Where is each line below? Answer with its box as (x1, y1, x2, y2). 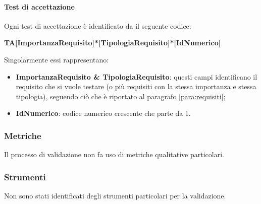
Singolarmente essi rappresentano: (4, 54, 109, 64)
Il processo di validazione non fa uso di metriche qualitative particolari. (4, 149, 224, 160)
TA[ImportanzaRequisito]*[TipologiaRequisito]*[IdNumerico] (4, 37, 221, 48)
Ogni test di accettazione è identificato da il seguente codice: (4, 20, 191, 31)
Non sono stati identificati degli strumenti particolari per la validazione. (4, 190, 226, 200)
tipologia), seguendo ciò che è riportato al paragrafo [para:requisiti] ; (16, 91, 226, 101)
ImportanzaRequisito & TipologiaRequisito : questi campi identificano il (16, 71, 257, 82)
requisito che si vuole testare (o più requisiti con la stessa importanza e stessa (16, 81, 256, 92)
